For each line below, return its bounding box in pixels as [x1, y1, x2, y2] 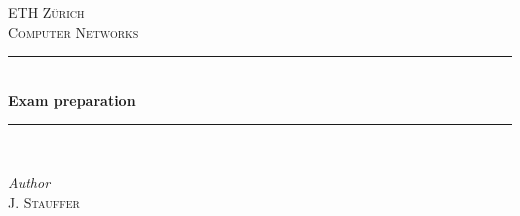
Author [8, 171, 51, 192]
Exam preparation [8, 89, 136, 110]
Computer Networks [8, 21, 139, 42]
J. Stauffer [8, 191, 80, 212]
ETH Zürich [8, 2, 85, 22]
